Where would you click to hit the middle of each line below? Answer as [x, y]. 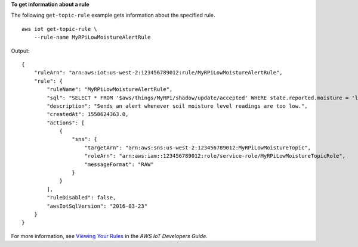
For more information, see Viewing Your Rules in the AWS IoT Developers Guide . [109, 236]
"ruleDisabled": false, [81, 198]
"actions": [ [66, 123]
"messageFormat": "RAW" [119, 164]
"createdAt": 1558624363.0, [88, 114]
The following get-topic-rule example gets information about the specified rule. [113, 15]
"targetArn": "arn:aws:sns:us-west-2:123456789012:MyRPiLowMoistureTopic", [198, 148]
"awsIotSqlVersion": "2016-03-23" [97, 206]
